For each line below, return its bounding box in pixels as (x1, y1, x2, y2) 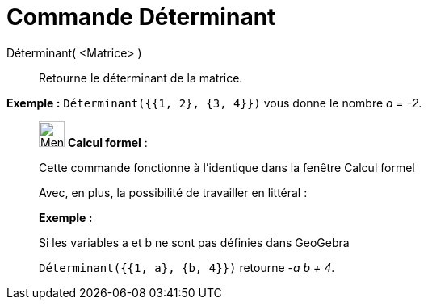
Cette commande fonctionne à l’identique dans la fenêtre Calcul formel (39, 160, 415, 174)
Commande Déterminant (6, 3, 276, 31)
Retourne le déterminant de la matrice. (39, 70, 243, 85)
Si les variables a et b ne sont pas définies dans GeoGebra (39, 235, 350, 249)
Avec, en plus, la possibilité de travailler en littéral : (39, 185, 308, 199)
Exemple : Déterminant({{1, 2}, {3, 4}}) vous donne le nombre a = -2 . (6, 95, 422, 110)
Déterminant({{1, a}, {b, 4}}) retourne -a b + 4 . (39, 260, 335, 275)
